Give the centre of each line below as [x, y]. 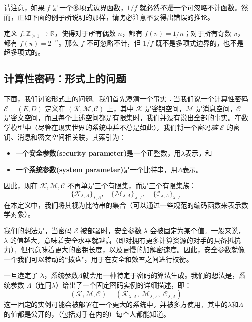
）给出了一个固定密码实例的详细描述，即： [123, 284]
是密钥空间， [165, 108]
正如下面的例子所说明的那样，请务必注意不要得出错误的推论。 [116, 17]
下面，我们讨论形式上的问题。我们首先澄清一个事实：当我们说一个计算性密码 [126, 99]
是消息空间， [216, 108]
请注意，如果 [24, 7]
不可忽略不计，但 [114, 42]
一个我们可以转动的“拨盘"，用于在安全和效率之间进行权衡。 [98, 259]
